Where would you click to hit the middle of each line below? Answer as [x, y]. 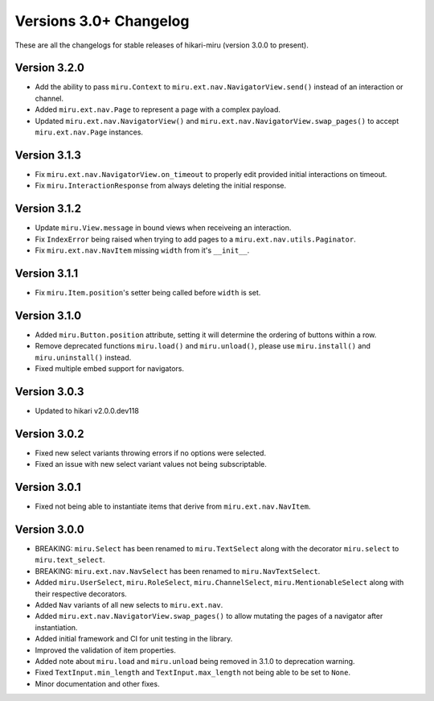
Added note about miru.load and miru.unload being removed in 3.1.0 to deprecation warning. [195, 661]
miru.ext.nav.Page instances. [89, 132]
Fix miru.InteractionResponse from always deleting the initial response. [161, 186]
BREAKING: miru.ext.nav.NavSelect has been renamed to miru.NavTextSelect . [178, 571]
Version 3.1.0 [48, 315]
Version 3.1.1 [47, 273]
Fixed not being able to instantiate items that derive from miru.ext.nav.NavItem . [173, 506]
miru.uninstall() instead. [83, 357]
